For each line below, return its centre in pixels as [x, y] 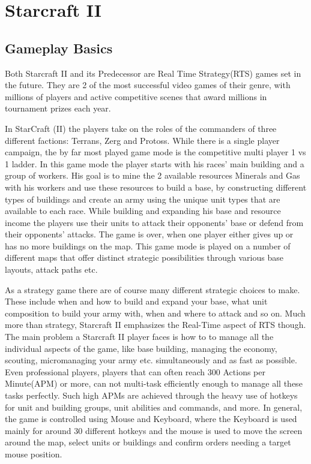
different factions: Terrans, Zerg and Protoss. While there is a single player [142, 140]
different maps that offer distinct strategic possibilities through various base [144, 257]
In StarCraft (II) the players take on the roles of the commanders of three [141, 128]
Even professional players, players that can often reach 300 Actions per [135, 371]
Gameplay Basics [59, 48]
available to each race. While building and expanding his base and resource [143, 211]
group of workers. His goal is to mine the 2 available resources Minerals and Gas [152, 175]
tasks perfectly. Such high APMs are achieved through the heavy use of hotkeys [151, 395]
